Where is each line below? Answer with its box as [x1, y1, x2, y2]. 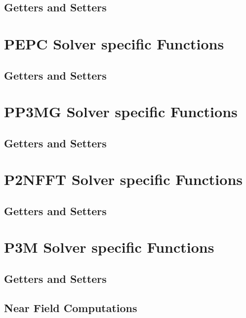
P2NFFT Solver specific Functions [4, 169, 243, 189]
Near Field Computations [4, 300, 137, 315]
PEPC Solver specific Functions [4, 33, 224, 53]
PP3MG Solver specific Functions [4, 101, 238, 122]
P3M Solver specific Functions [4, 237, 214, 257]
